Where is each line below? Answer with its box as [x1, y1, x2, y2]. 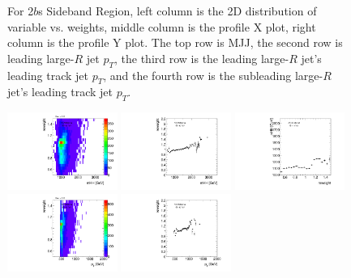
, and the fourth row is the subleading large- [103, 66, 323, 83]
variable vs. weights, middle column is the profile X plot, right [7, 18, 316, 35]
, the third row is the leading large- [113, 49, 289, 66]
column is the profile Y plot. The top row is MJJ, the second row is [7, 34, 343, 51]
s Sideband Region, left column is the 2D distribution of [38, 2, 317, 19]
